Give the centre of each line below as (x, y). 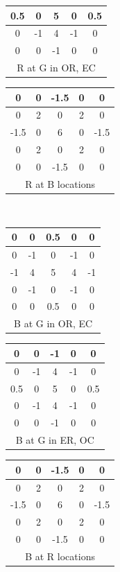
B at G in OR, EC (53, 323)
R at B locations (60, 183)
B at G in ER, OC (55, 440)
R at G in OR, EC (56, 68)
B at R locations (60, 556)
